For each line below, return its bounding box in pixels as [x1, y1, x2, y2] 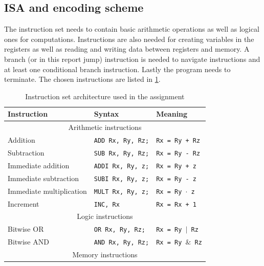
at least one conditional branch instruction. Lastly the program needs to [4, 63, 231, 74]
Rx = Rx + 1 [156, 201, 196, 208]
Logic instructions [77, 211, 133, 221]
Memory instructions [72, 249, 138, 260]
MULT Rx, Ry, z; [94, 188, 149, 195]
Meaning [156, 108, 188, 119]
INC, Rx [94, 201, 120, 208]
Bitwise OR [8, 224, 44, 234]
